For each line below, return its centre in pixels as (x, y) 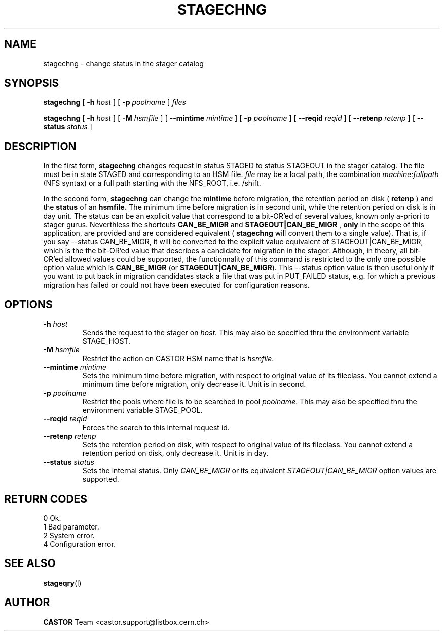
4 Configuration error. (79, 544)
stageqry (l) (62, 583)
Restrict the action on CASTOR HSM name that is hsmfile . (178, 359)
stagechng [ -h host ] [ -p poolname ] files (115, 102)
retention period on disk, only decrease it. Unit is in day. (175, 453)
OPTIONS (28, 304)
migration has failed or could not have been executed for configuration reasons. (176, 285)
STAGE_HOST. (106, 341)
